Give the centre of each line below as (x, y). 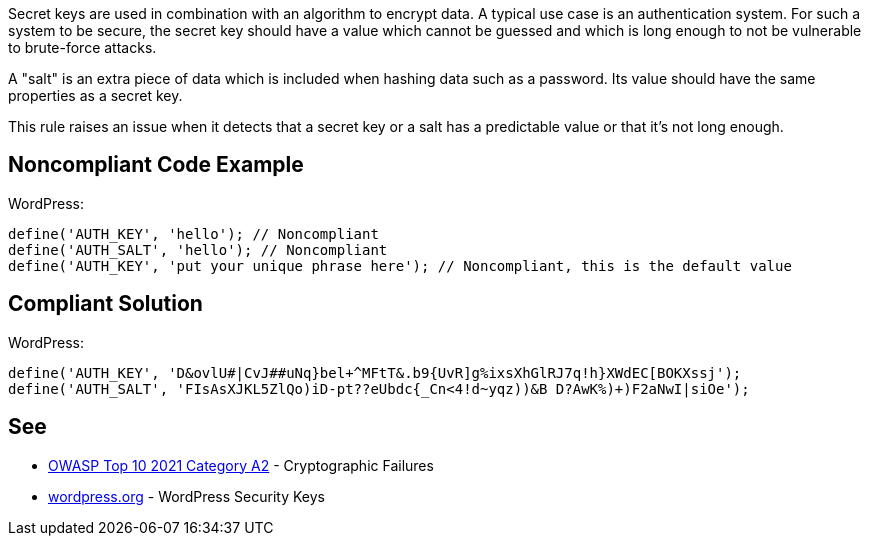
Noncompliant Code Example (156, 165)
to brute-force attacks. (82, 47)
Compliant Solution (105, 304)
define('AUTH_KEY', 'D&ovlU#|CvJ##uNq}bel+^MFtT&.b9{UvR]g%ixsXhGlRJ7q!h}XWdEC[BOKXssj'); (375, 372)
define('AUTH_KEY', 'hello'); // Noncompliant (193, 233)
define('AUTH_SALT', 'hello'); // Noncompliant (198, 249)
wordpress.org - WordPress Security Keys (186, 496)
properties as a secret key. (95, 95)
